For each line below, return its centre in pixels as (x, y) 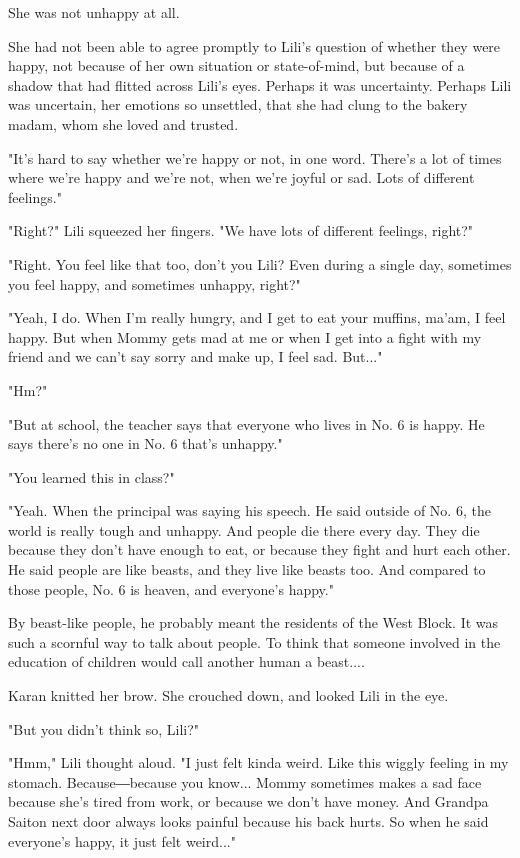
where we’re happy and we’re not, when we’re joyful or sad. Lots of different (241, 177)
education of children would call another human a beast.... (186, 661)
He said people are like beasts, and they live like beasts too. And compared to (247, 569)
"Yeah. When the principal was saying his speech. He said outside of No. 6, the (249, 510)
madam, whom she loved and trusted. (123, 123)
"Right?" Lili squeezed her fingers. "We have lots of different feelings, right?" (241, 230)
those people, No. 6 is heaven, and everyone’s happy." (171, 588)
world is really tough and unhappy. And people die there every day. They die (244, 529)
